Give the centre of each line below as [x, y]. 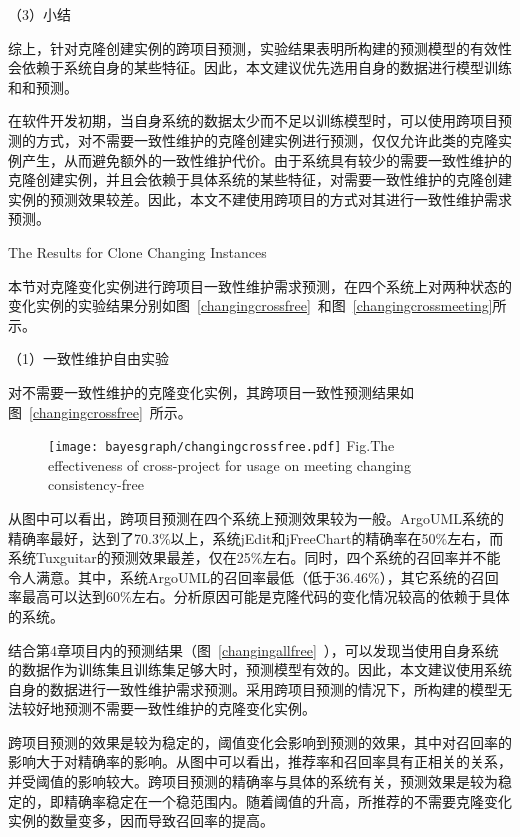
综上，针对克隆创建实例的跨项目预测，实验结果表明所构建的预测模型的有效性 [260, 47]
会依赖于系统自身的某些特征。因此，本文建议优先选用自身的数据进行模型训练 [260, 67]
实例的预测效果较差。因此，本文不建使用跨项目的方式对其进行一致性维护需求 [260, 198]
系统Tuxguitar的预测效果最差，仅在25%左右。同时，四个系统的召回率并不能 [254, 557]
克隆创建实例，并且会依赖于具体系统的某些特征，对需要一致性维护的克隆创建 [260, 179]
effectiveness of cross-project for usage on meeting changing [229, 464]
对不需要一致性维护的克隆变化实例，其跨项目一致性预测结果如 [211, 391]
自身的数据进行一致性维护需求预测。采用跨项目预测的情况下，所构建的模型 [253, 688]
